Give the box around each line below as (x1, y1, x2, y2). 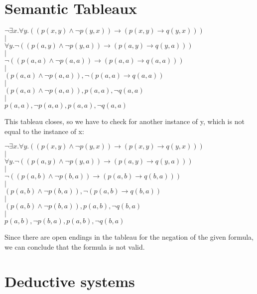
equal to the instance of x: (4, 126, 84, 136)
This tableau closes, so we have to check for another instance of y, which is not (4, 116, 245, 127)
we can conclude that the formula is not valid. (4, 241, 145, 252)
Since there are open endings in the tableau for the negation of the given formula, (4, 232, 254, 242)
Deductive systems (4, 271, 135, 291)
